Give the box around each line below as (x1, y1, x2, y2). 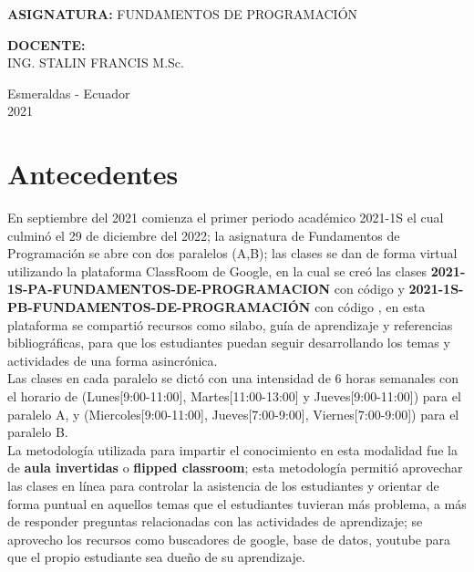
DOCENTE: (7, 35, 86, 54)
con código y (334, 279, 405, 298)
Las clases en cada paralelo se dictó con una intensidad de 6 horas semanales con (7, 369, 459, 388)
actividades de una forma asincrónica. (7, 350, 218, 369)
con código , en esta (314, 297, 426, 317)
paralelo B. (7, 422, 68, 442)
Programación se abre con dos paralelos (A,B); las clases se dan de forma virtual (7, 244, 458, 263)
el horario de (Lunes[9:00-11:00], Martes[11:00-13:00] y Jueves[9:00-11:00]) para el (7, 387, 461, 406)
